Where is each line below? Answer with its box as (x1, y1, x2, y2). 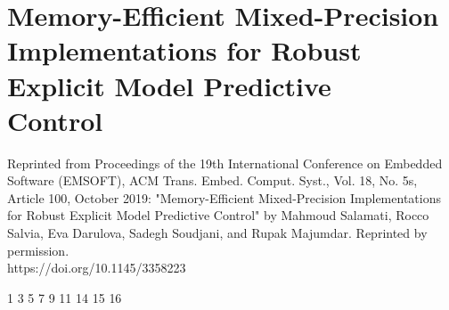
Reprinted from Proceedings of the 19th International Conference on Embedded (7, 153, 443, 172)
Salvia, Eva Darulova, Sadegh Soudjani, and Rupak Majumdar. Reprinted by (7, 224, 428, 242)
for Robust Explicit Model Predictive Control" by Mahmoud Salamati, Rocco (7, 206, 429, 224)
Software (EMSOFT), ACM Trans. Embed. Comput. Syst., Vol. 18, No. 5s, (7, 171, 418, 190)
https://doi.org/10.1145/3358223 (7, 258, 186, 277)
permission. (7, 241, 69, 259)
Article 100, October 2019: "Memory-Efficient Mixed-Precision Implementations (7, 188, 441, 207)
